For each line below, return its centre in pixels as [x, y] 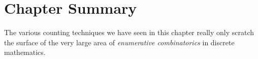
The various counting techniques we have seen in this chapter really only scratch [129, 32]
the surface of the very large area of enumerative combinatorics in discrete [119, 42]
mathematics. [25, 52]
